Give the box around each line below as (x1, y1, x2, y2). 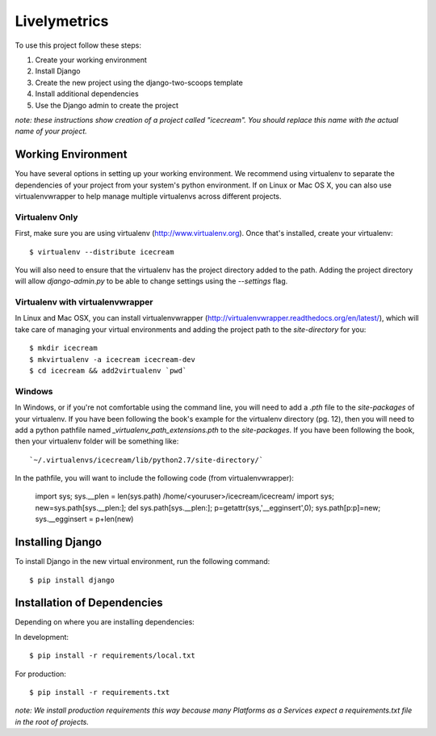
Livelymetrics (15, 12, 109, 30)
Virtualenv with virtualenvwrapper (15, 297, 153, 308)
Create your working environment (35, 55, 147, 65)
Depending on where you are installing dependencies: (15, 617, 195, 627)
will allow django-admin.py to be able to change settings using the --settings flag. (15, 276, 288, 286)
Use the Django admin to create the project (35, 100, 179, 110)
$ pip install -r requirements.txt (29, 688, 170, 697)
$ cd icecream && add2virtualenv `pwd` (29, 366, 187, 375)
